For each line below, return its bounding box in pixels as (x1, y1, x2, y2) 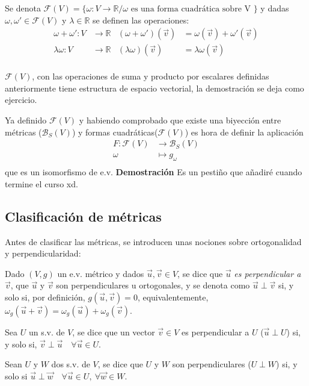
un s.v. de (28, 325, 65, 338)
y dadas (260, 2, 289, 14)
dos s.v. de (51, 358, 90, 370)
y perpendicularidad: (5, 247, 81, 260)
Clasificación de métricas (5, 207, 162, 225)
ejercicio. (5, 93, 37, 106)
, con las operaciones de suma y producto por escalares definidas (32, 70, 269, 82)
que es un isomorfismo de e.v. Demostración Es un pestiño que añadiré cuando (5, 166, 302, 178)
